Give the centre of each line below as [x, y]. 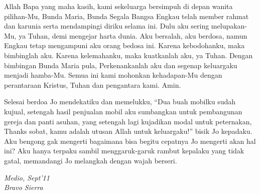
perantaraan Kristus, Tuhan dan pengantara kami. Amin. [93, 84]
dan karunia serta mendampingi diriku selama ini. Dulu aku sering [107, 26]
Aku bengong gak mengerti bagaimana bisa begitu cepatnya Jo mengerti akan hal [130, 141]
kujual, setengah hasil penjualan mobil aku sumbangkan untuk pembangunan [123, 111]
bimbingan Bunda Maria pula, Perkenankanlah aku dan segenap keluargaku [121, 65]
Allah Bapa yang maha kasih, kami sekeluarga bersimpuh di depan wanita [118, 6]
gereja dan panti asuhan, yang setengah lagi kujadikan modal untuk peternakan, [128, 121]
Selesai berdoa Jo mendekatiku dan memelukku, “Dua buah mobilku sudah [120, 102]
